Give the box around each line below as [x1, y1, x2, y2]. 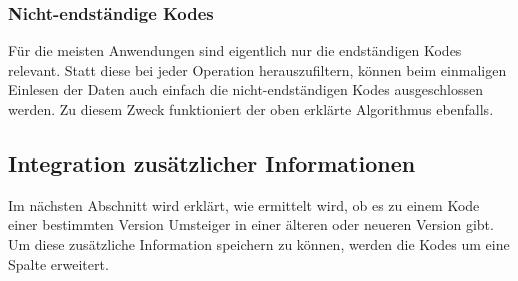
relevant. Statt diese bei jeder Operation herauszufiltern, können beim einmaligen [8, 59, 507, 80]
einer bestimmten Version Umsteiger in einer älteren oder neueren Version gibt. [8, 214, 494, 235]
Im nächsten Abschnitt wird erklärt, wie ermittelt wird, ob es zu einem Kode [8, 194, 480, 215]
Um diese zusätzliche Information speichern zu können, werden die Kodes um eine [8, 233, 510, 254]
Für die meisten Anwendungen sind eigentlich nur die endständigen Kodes [8, 40, 462, 61]
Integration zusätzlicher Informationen [8, 147, 416, 178]
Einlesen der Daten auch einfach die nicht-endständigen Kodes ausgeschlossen [8, 79, 484, 100]
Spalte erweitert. [8, 253, 109, 274]
